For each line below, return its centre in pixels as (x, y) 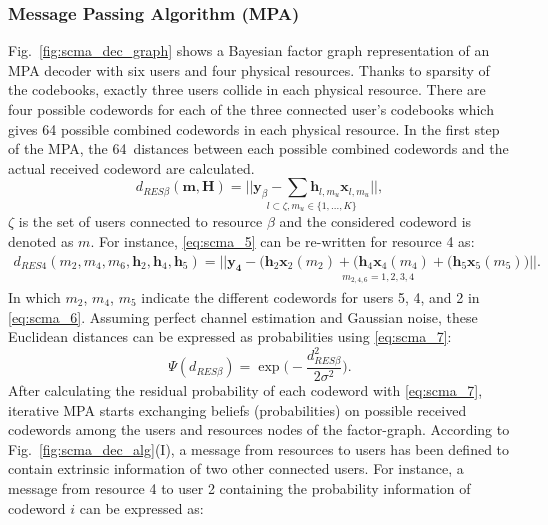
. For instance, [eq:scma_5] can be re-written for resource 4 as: (282, 240)
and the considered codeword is (375, 221)
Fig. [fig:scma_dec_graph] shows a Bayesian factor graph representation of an (249, 50)
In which (34, 297)
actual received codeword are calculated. (131, 167)
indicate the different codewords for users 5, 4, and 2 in (310, 297)
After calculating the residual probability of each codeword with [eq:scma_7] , (245, 390)
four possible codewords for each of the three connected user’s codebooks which (251, 109)
